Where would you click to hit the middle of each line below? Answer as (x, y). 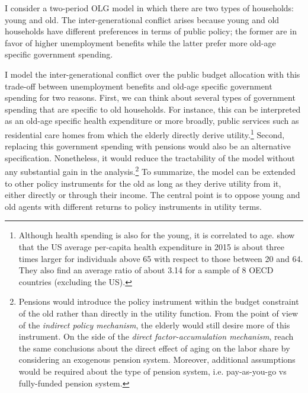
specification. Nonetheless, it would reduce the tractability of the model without (150, 157)
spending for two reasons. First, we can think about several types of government (150, 98)
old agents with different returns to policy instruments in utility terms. (133, 206)
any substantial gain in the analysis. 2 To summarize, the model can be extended (150, 171)
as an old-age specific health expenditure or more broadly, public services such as (152, 121)
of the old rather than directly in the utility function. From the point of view (158, 313)
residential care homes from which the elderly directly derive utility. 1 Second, (145, 133)
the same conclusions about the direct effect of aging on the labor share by (154, 348)
